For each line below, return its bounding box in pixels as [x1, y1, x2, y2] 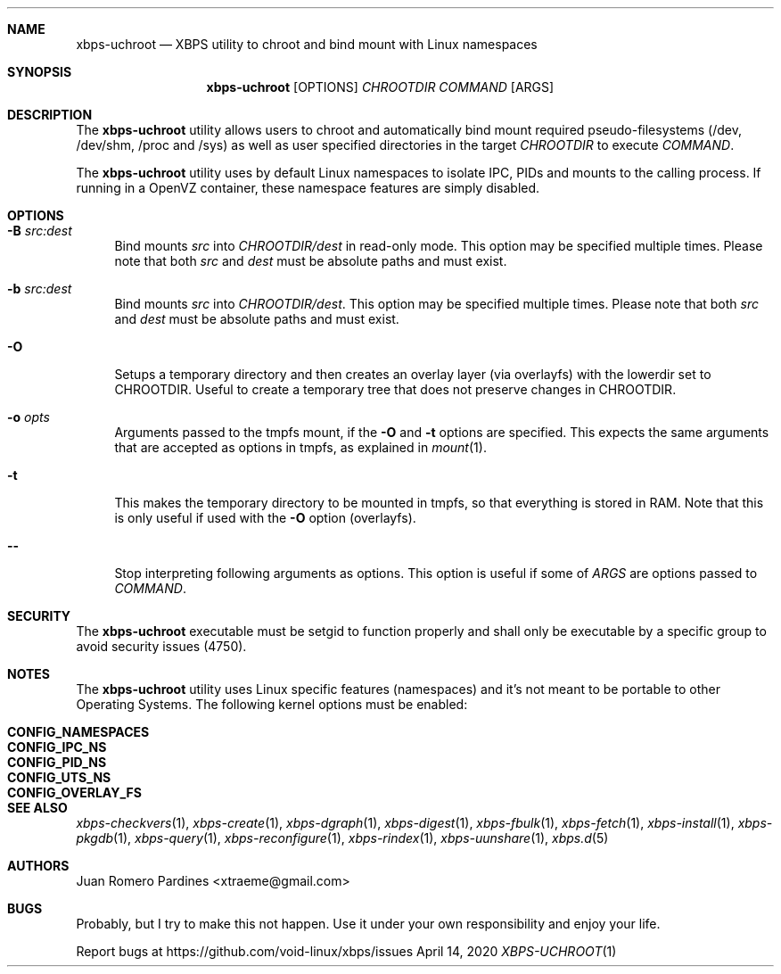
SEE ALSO [7, 800, 68, 815]
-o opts [7, 409, 50, 425]
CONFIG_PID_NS [7, 755, 107, 770]
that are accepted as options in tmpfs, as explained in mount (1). [114, 440, 487, 455]
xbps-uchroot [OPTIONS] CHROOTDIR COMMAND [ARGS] [206, 79, 555, 95]
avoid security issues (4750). [76, 639, 247, 654]
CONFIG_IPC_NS [7, 739, 107, 755]
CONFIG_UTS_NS [7, 770, 111, 785]
